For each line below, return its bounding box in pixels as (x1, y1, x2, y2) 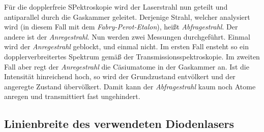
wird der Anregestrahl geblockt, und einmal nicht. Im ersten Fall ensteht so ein (4, 41, 249, 52)
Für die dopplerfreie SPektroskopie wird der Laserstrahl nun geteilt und (4, 2, 228, 12)
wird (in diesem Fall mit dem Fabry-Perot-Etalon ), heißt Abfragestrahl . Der (4, 21, 238, 32)
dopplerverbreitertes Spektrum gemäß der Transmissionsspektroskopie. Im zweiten (4, 51, 260, 61)
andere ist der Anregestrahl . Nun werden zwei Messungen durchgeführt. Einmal (4, 31, 250, 42)
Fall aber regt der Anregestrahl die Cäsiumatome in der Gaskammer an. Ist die (4, 61, 249, 72)
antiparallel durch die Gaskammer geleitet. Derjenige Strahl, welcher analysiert (4, 11, 250, 22)
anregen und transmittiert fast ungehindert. (4, 91, 140, 102)
